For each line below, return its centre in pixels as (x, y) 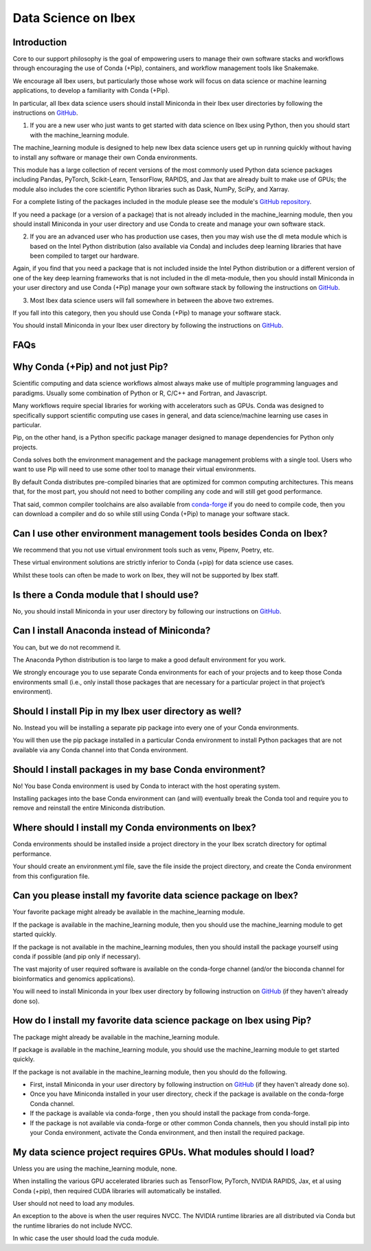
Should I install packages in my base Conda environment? (139, 769)
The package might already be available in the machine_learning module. (116, 1037)
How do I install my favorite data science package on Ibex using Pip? (162, 1021)
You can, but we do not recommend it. (67, 647)
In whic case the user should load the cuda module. (86, 1238)
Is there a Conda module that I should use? (106, 595)
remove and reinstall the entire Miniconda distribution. (89, 808)
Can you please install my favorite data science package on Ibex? (156, 895)
